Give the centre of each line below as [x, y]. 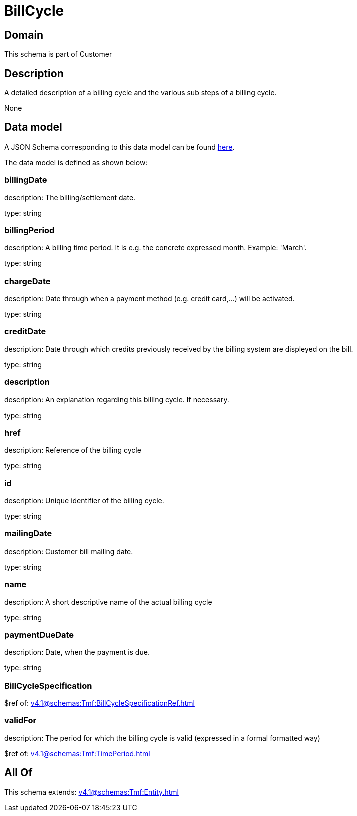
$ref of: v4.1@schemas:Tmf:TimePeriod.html [77, 753]
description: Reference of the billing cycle [73, 450]
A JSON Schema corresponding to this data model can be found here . [119, 147]
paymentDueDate [39, 635]
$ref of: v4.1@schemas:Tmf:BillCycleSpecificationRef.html [99, 703]
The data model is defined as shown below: [76, 162]
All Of [18, 773]
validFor [20, 720]
